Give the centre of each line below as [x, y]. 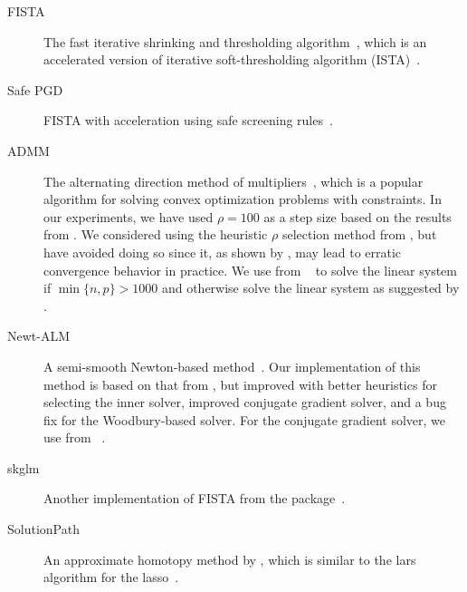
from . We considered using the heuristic [156, 234]
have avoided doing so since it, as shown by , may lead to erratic [223, 252]
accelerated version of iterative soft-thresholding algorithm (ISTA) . [232, 59]
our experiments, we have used [129, 216]
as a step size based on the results [357, 216]
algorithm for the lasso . [111, 577]
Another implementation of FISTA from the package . [195, 498]
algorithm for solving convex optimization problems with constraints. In [243, 199]
